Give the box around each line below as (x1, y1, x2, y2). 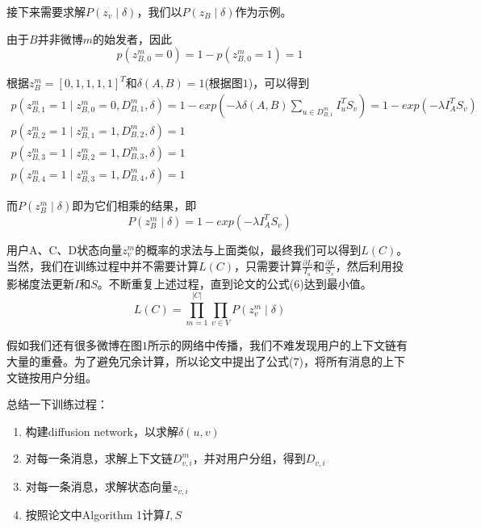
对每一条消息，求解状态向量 (25, 478, 173, 495)
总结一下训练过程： (6, 396, 108, 413)
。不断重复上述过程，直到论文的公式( (97, 274, 295, 291)
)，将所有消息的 (299, 353, 383, 370)
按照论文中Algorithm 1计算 (25, 505, 165, 522)
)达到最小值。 (299, 274, 372, 291)
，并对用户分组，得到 (192, 450, 306, 467)
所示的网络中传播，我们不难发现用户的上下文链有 (148, 337, 408, 354)
